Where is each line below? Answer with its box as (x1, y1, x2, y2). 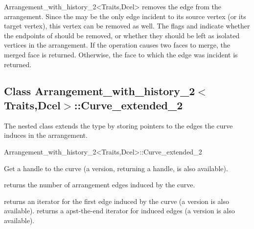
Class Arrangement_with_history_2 (4, 83, 195, 98)
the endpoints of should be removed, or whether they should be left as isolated (4, 30, 240, 40)
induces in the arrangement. (4, 130, 88, 140)
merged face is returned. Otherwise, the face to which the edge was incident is (4, 49, 238, 59)
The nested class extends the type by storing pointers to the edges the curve (4, 120, 233, 130)
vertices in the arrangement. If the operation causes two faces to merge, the (4, 40, 231, 50)
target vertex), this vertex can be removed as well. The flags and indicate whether (4, 21, 250, 31)
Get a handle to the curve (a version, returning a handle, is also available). (4, 163, 228, 173)
